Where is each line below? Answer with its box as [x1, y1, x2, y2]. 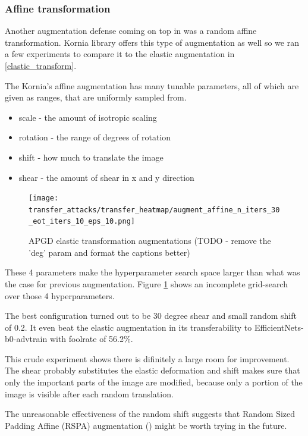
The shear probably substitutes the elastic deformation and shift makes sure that [5, 364, 300, 377]
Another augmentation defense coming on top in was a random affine [5, 24, 257, 37]
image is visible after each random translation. [5, 387, 174, 400]
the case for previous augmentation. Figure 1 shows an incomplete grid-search [5, 277, 288, 290]
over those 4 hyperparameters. [5, 289, 115, 302]
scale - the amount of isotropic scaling [18, 111, 157, 123]
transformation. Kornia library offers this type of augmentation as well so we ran [5, 36, 299, 48]
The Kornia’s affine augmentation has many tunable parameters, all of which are [5, 79, 299, 92]
